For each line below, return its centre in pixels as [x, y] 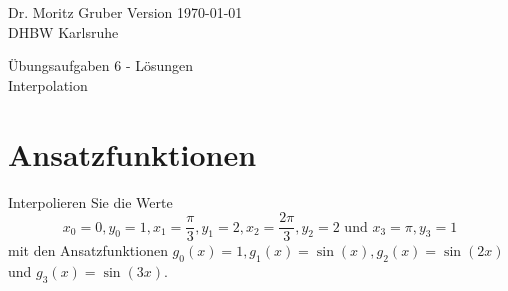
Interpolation [48, 84]
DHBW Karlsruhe [63, 31]
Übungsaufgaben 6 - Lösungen [101, 65]
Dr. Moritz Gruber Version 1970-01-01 [125, 12]
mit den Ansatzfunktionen [88, 250]
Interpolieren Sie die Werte [90, 201]
